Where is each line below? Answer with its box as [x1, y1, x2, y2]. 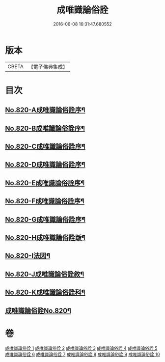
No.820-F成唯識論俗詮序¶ [5, 197, 85, 205]
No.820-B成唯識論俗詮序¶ [5, 124, 85, 133]
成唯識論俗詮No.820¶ [5, 306, 71, 315]
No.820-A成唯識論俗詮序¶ [5, 106, 85, 114]
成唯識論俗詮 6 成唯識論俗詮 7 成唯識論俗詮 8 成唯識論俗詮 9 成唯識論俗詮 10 [5, 351, 160, 357]
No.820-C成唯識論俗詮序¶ [5, 142, 86, 151]
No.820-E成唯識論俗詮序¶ [5, 179, 85, 187]
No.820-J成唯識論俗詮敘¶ [5, 270, 84, 278]
